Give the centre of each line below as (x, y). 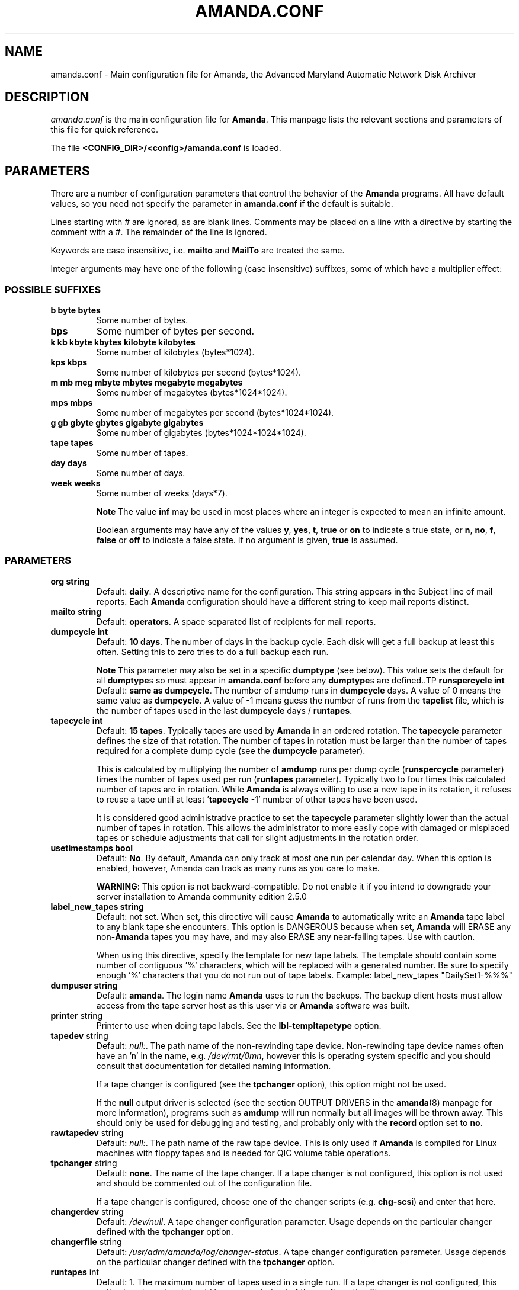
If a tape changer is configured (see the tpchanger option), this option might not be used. (271, 1084)
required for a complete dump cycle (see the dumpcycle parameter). (231, 750)
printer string (77, 1015)
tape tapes (72, 443)
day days (69, 463)
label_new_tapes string (97, 906)
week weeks (76, 483)
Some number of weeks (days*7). (162, 493)
